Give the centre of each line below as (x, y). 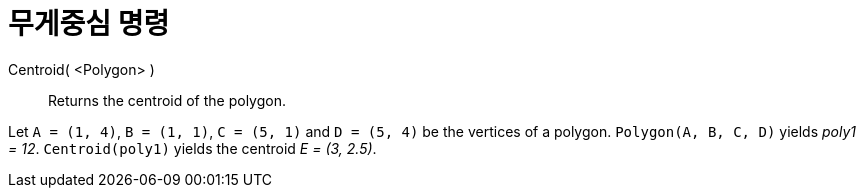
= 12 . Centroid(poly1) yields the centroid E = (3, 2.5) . (192, 148)
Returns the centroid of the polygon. (167, 100)
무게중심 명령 (89, 24)
